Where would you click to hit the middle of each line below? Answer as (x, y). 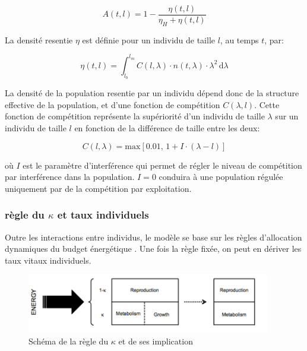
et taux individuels (103, 215)
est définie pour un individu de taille (148, 39)
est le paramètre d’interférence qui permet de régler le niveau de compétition (162, 165)
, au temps (239, 39)
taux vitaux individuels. (48, 260)
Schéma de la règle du (69, 341)
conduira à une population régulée (221, 177)
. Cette (267, 104)
